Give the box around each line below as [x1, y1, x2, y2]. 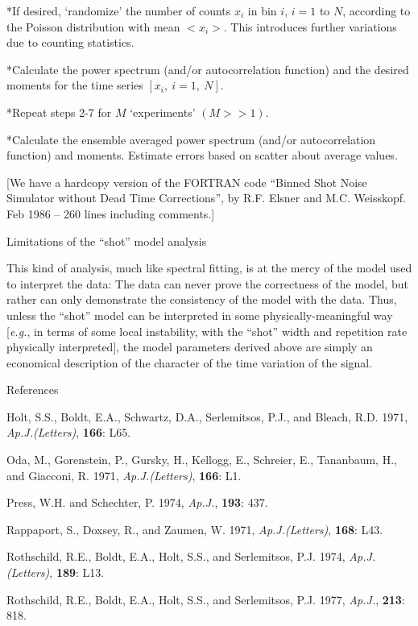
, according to [342, 2, 411, 19]
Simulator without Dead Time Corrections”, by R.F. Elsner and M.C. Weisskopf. [6, 189, 406, 206]
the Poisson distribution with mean [6, 18, 180, 35]
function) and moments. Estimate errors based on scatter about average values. [6, 147, 398, 164]
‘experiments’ [130, 103, 196, 120]
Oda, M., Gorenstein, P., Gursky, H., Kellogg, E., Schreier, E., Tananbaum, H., [6, 451, 397, 468]
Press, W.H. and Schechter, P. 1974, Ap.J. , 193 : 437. [6, 494, 268, 511]
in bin [247, 2, 277, 19]
